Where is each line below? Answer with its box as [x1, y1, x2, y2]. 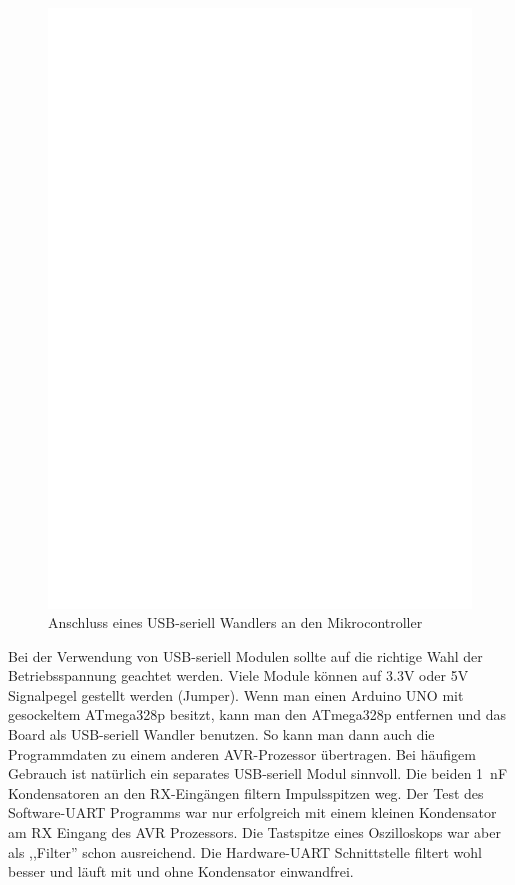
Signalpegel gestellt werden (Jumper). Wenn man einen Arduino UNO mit [8, 684, 464, 705]
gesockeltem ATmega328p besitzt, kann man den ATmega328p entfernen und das [8, 704, 507, 725]
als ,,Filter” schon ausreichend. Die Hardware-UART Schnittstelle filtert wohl [8, 841, 482, 862]
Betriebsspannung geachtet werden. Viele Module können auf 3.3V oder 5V [8, 665, 469, 686]
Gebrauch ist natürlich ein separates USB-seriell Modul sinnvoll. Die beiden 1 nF [8, 763, 508, 784]
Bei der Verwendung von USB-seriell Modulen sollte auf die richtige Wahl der [8, 645, 483, 666]
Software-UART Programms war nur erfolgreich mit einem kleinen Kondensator [8, 802, 497, 823]
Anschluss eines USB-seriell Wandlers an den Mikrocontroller [48, 612, 423, 633]
